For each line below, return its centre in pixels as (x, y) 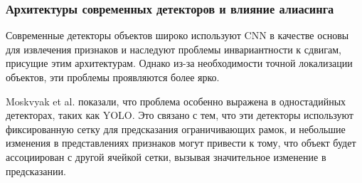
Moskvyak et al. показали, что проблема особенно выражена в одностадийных (176, 101)
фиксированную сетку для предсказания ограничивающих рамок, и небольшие (176, 129)
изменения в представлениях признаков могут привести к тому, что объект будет (181, 143)
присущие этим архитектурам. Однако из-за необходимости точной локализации (179, 63)
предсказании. (36, 171)
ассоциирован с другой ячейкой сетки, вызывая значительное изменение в (166, 156)
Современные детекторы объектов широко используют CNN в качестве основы (177, 35)
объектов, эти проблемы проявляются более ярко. (113, 77)
